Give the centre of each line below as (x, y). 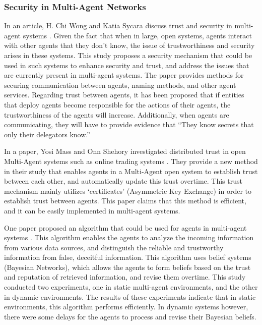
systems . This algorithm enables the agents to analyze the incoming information (129, 237)
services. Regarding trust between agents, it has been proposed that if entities (124, 95)
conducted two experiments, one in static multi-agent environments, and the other (131, 287)
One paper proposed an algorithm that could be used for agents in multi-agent (125, 227)
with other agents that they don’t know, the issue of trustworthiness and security (129, 45)
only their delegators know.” (47, 134)
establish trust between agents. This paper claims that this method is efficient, (125, 201)
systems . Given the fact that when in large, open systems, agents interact (137, 35)
